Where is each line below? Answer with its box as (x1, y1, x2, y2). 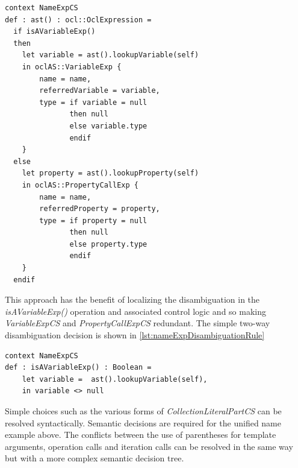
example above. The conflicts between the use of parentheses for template (5, 428, 276, 441)
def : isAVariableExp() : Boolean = (5, 363, 152, 372)
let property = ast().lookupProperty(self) (22, 169, 199, 178)
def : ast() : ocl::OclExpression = (5, 15, 152, 24)
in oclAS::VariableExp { (22, 62, 122, 71)
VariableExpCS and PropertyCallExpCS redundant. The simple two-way (5, 317, 270, 329)
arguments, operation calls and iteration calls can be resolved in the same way (5, 440, 293, 452)
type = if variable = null (39, 98, 147, 107)
